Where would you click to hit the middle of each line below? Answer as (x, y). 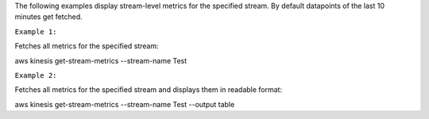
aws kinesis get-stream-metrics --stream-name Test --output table (125, 104)
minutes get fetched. (48, 17)
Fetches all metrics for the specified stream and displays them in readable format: (148, 90)
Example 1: (36, 31)
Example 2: (36, 75)
